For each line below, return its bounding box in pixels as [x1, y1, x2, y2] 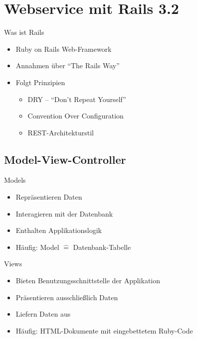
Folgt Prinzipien [15, 77, 65, 87]
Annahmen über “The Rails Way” [15, 60, 120, 71]
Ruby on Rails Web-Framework [15, 43, 112, 54]
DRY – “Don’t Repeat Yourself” [27, 94, 126, 104]
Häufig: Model [15, 241, 59, 252]
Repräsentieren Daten [15, 192, 82, 202]
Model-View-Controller [4, 151, 126, 167]
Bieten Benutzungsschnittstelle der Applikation [15, 275, 161, 286]
